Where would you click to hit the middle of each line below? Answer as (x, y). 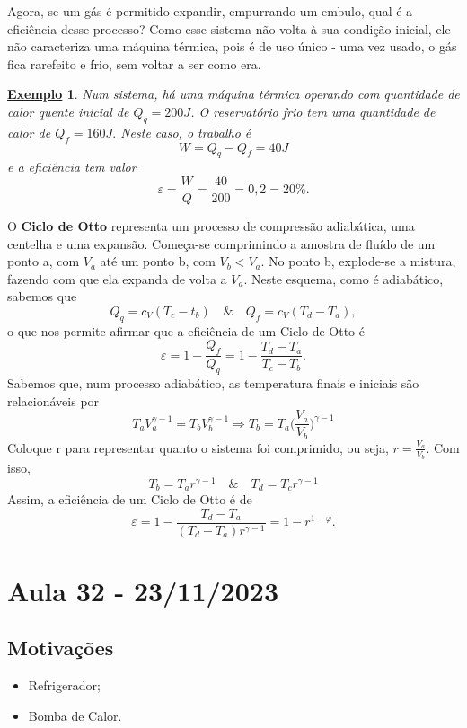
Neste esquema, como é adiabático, (347, 278)
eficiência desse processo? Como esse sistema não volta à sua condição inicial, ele (229, 28)
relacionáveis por (53, 400)
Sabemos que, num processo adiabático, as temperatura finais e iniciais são (213, 383)
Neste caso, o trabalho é (186, 132)
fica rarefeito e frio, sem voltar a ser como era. (134, 63)
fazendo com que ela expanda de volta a (117, 278)
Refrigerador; (64, 685)
